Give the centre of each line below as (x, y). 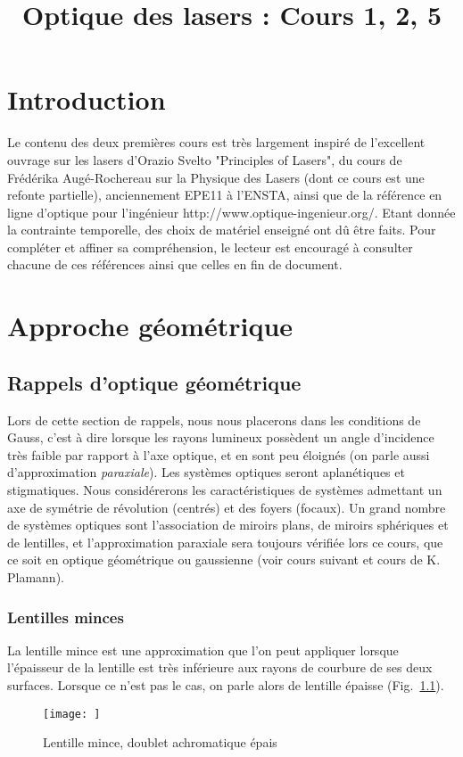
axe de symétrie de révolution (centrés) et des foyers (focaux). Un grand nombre (227, 507)
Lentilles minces (66, 617)
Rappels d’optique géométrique (154, 382)
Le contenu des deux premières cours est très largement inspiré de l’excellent (216, 142)
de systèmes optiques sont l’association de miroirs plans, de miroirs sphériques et (228, 525)
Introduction (87, 99)
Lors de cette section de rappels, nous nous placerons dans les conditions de (214, 420)
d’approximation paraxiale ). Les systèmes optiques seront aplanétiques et (206, 472)
